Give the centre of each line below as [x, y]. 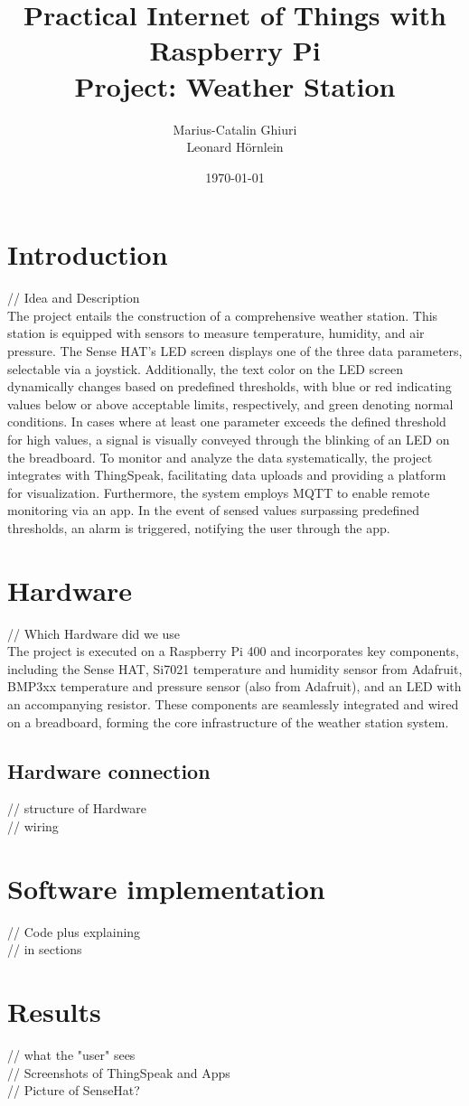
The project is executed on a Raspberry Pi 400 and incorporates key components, [233, 651]
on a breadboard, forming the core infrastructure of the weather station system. [228, 722]
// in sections [45, 949]
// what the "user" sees [71, 1055]
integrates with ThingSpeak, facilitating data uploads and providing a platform [227, 475]
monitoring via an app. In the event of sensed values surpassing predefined [213, 510]
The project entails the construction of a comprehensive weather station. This [223, 315]
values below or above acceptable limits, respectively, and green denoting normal [230, 403]
